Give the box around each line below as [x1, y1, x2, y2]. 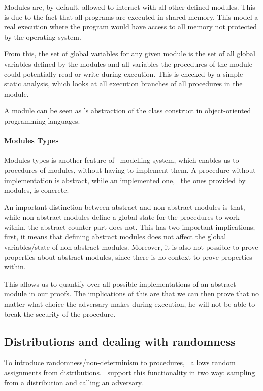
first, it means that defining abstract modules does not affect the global [4, 231, 226, 242]
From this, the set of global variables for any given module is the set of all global [4, 48, 255, 59]
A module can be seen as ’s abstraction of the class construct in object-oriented [4, 105, 251, 116]
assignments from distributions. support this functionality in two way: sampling [4, 367, 255, 378]
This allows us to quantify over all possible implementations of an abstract [4, 278, 236, 289]
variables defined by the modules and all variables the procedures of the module [4, 58, 252, 69]
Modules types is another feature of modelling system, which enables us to [4, 155, 239, 165]
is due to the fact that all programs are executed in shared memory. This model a [4, 11, 258, 22]
